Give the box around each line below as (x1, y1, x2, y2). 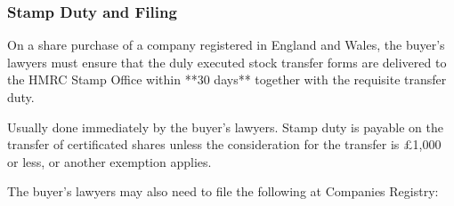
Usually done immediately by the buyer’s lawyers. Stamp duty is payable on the (7, 117, 443, 136)
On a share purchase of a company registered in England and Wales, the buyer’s (7, 36, 445, 54)
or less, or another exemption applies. (7, 152, 212, 170)
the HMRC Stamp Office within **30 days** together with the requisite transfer (7, 70, 447, 89)
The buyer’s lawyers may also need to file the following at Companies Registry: (7, 182, 439, 201)
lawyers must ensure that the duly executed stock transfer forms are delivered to (7, 52, 447, 71)
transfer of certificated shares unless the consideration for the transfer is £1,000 (7, 135, 442, 154)
